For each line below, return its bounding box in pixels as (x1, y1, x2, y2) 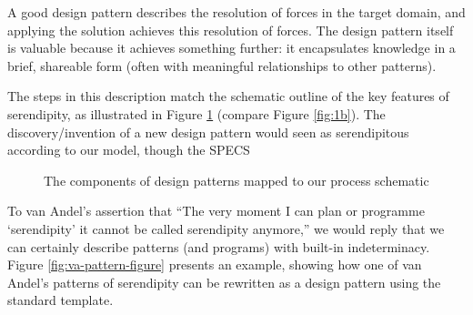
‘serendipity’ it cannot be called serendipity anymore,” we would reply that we (7, 218, 445, 238)
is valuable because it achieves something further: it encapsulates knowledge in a (7, 38, 456, 57)
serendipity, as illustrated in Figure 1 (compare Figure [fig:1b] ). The (7, 104, 386, 123)
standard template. (7, 290, 114, 310)
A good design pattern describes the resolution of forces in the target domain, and (7, 3, 466, 21)
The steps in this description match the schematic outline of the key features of (7, 86, 449, 106)
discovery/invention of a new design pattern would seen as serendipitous (7, 122, 409, 141)
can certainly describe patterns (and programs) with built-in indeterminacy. (7, 237, 430, 256)
